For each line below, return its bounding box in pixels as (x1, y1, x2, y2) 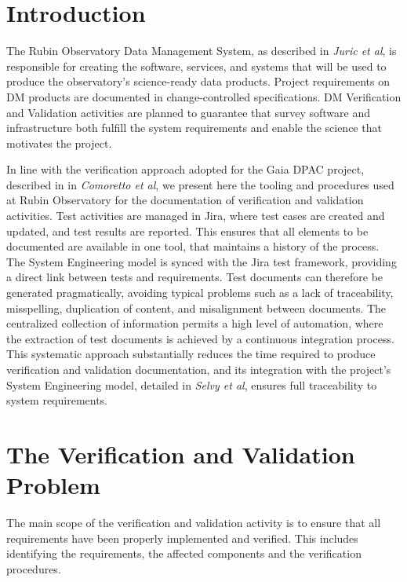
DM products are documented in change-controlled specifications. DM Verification (6, 88, 402, 104)
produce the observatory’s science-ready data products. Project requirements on (6, 73, 390, 90)
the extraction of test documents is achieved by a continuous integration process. (6, 330, 394, 346)
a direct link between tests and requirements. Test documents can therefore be (6, 269, 383, 285)
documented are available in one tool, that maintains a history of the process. (6, 238, 380, 254)
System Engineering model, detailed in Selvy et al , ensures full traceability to (6, 376, 377, 393)
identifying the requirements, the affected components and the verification (6, 545, 362, 562)
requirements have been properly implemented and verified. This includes (6, 529, 358, 546)
